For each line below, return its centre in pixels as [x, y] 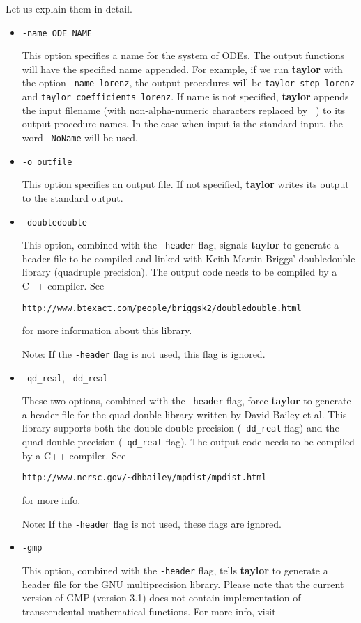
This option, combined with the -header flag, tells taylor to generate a [175, 570]
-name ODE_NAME [57, 33]
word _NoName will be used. [80, 137]
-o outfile [47, 162]
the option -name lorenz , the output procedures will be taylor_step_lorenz [188, 82]
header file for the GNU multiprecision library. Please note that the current [183, 584]
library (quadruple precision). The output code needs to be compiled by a [179, 272]
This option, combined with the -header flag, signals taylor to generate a [180, 245]
